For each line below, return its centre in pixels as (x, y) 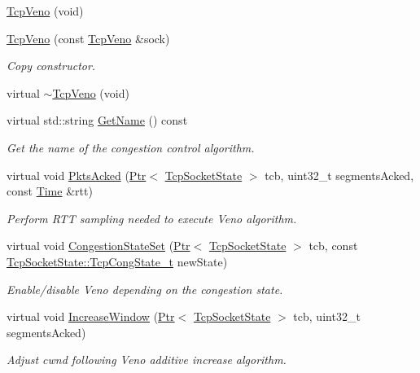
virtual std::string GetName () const (97, 120)
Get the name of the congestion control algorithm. (131, 147)
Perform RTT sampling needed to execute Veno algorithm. (152, 218)
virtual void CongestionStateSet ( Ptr (98, 246)
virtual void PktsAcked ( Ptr (77, 175)
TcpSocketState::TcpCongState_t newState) (117, 261)
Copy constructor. (51, 66)
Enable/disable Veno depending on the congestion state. (145, 289)
